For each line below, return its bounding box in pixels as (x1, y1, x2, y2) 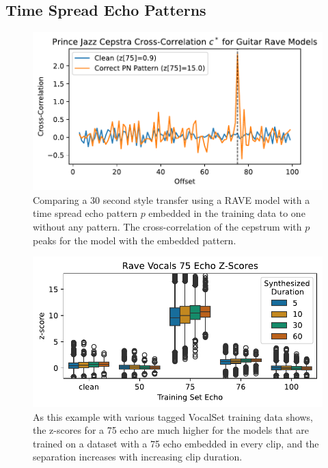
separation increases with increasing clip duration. (33, 450, 243, 464)
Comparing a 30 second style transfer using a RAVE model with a (33, 192, 310, 207)
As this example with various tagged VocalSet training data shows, (33, 409, 313, 424)
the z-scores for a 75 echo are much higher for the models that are (33, 423, 310, 437)
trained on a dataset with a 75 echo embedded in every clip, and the (33, 436, 319, 450)
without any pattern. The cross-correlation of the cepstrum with (33, 219, 302, 233)
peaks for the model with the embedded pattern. (33, 233, 236, 247)
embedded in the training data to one (148, 206, 305, 220)
